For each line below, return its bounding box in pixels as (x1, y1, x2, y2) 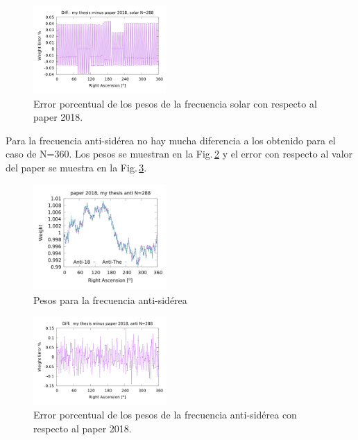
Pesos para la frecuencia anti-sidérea (33, 292, 187, 307)
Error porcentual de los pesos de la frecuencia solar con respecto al (33, 96, 317, 110)
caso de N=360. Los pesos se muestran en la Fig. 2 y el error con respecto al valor (6, 146, 353, 161)
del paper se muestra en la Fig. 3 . (6, 160, 147, 175)
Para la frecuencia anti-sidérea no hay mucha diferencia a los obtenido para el (6, 133, 336, 147)
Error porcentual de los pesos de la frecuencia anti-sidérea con (33, 407, 297, 422)
